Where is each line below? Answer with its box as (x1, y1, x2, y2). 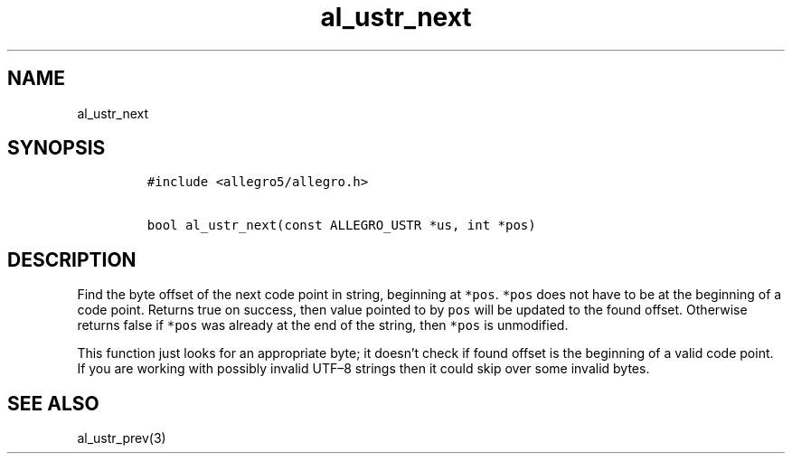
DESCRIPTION (7, 248, 137, 271)
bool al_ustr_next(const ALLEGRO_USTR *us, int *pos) (146, 218, 536, 233)
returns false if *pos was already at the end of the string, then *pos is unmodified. (77, 317, 569, 334)
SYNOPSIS (7, 136, 106, 160)
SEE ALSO (7, 391, 99, 415)
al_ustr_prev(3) (77, 430, 166, 447)
